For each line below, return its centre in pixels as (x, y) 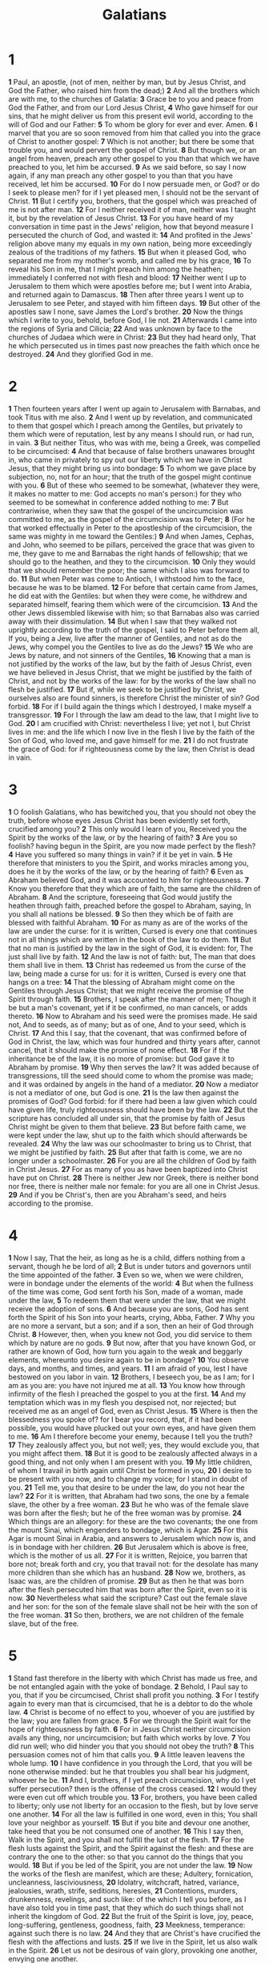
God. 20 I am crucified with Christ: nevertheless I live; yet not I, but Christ (129, 723)
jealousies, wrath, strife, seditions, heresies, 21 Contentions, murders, (123, 1890)
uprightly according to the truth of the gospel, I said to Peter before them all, (134, 629)
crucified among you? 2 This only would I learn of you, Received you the (128, 829)
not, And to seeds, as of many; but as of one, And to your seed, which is (127, 1024)
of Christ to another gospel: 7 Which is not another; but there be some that (131, 141)
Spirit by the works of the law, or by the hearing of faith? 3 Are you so (123, 837)
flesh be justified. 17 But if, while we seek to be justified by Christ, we (122, 689)
